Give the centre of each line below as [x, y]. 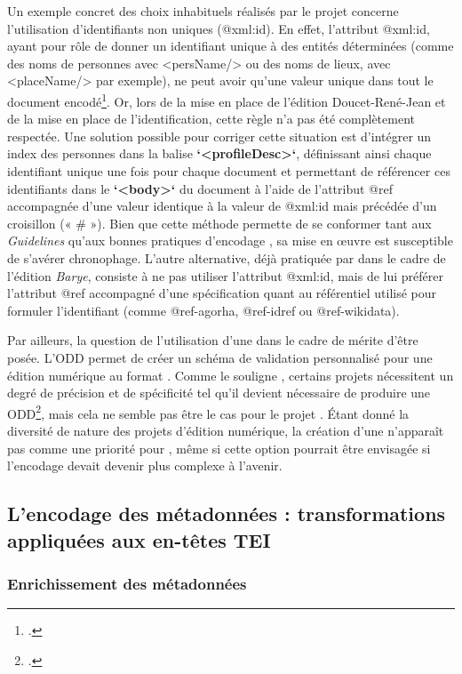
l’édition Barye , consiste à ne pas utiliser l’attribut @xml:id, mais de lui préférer [226, 275]
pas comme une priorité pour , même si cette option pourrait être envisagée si [219, 448]
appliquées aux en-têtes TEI [139, 539]
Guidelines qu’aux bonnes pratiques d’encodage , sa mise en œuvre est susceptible [230, 241]
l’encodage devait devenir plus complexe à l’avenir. [145, 465]
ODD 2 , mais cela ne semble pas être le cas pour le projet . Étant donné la [208, 412]
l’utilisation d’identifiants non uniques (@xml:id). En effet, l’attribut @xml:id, [219, 28]
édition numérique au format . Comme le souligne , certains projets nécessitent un [231, 375]
